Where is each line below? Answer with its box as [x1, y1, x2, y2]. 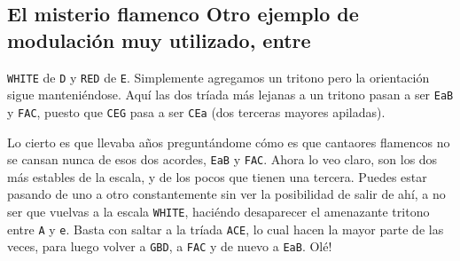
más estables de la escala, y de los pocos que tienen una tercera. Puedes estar [7, 167, 427, 186]
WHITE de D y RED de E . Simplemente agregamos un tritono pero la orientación [7, 67, 430, 86]
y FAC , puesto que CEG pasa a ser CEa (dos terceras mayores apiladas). [7, 102, 386, 121]
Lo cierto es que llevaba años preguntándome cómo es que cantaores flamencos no [7, 132, 450, 151]
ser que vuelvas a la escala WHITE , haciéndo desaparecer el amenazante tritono [7, 202, 430, 220]
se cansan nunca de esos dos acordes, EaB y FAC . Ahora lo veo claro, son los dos [7, 150, 438, 169]
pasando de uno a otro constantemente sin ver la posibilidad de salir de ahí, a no [7, 185, 446, 203]
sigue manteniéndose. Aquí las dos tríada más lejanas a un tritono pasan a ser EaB [7, 85, 454, 104]
